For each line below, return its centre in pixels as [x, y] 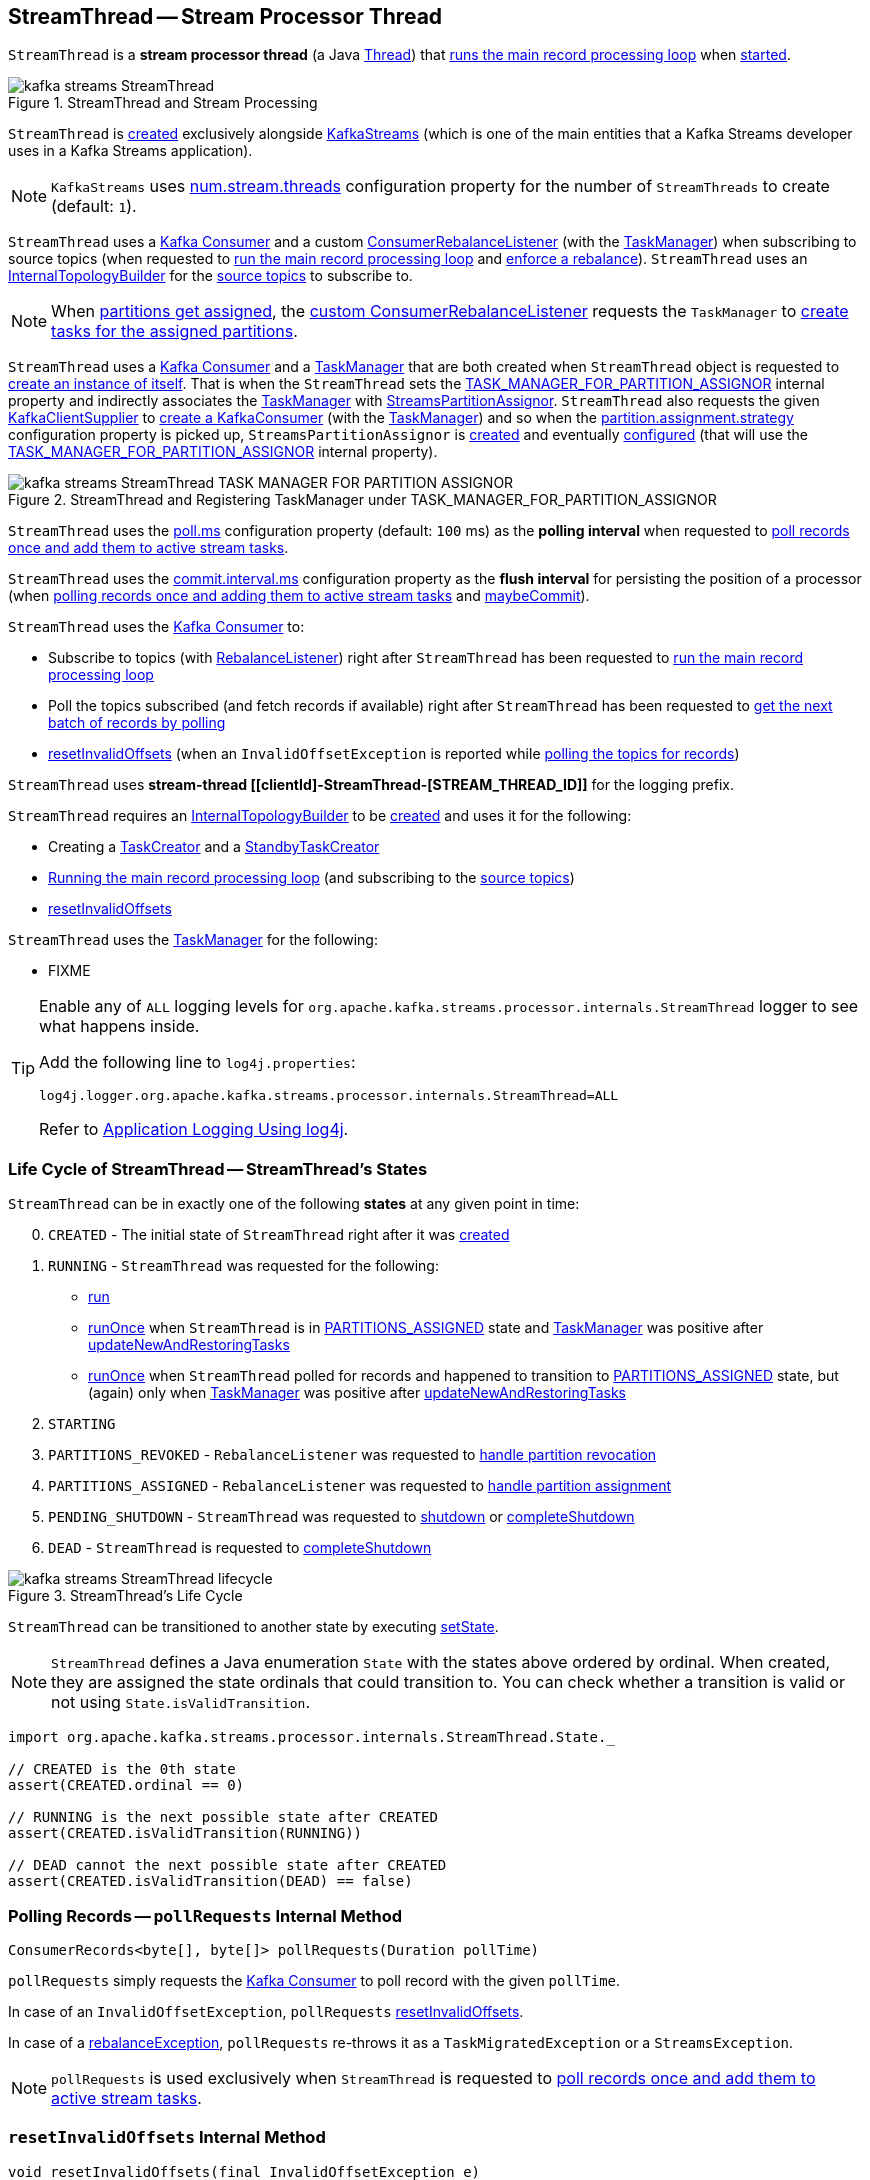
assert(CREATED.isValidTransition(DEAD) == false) [210, 1881]
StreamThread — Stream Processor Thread [225, 16]
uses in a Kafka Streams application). [130, 151]
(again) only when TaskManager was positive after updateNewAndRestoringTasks [357, 1393]
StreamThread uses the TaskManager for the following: [193, 940]
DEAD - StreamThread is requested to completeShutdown [240, 1548]
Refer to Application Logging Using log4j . [194, 1129]
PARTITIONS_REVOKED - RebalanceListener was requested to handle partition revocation [352, 1455]
